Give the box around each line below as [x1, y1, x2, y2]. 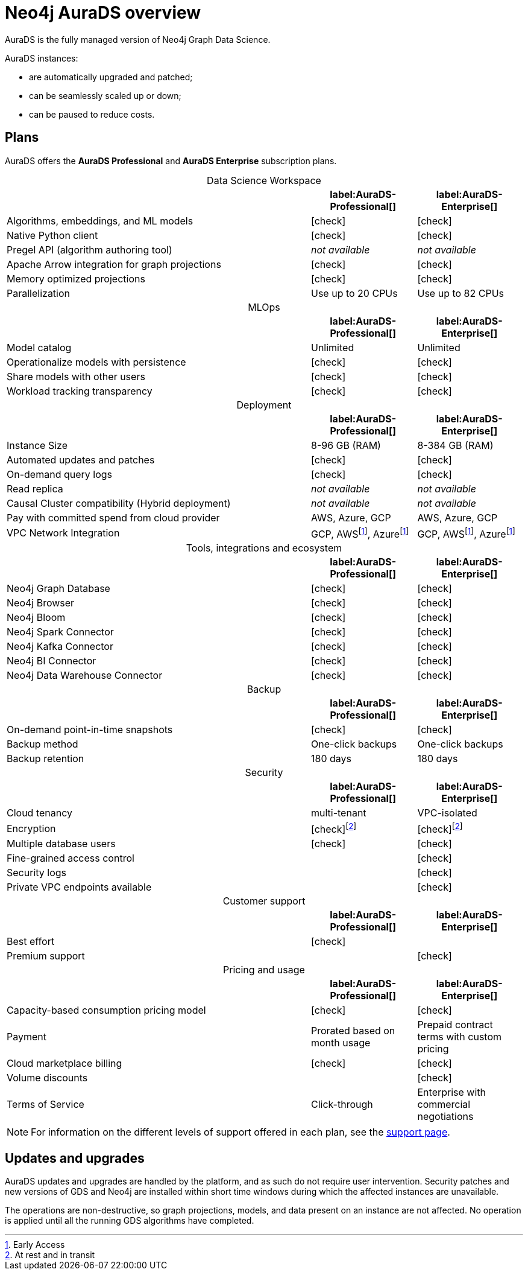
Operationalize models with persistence [7, 355, 186, 368]
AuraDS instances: [5, 52, 78, 63]
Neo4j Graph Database [7, 582, 110, 594]
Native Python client [7, 229, 98, 241]
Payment [7, 1031, 46, 1043]
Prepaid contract [417, 1019, 493, 1031]
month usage [310, 1037, 371, 1049]
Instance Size [7, 439, 68, 451]
